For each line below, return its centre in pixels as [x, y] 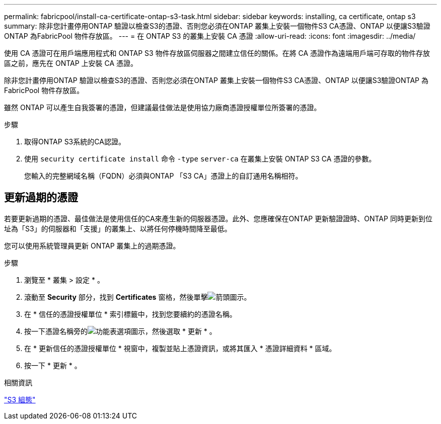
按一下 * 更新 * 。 [53, 365]
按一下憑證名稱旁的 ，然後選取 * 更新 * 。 [120, 331]
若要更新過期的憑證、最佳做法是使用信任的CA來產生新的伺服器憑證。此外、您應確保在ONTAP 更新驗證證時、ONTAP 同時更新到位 [218, 218]
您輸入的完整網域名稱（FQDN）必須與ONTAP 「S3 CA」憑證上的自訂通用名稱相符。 [163, 176]
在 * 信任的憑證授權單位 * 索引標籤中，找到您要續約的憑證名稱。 [130, 314]
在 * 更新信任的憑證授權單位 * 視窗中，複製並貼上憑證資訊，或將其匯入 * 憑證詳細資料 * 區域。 [180, 348]
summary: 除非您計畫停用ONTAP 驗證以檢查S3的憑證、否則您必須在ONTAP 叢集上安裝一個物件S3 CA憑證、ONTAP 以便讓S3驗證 [217, 26]
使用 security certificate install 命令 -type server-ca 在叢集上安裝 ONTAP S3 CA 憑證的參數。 [200, 159]
